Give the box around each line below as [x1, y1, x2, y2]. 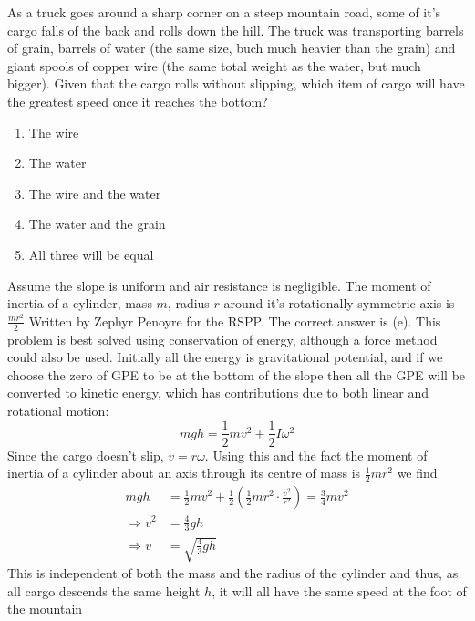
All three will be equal [28, 244, 154, 264]
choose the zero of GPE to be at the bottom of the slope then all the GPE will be [7, 365, 466, 384]
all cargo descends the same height [7, 581, 201, 600]
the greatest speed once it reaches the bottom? [7, 91, 268, 110]
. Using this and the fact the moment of [204, 445, 428, 464]
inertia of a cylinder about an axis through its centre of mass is [7, 463, 361, 482]
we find [397, 463, 438, 482]
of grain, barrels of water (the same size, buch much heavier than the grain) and [7, 38, 456, 57]
